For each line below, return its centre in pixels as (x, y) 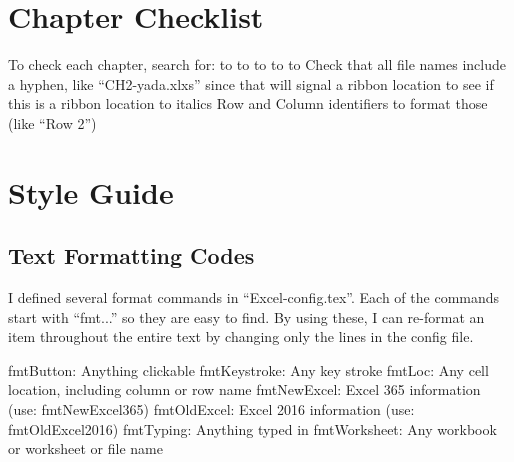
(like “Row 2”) (52, 122)
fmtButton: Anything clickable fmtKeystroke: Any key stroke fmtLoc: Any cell (248, 369)
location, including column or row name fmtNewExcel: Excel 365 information (244, 389)
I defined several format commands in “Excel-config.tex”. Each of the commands (254, 297)
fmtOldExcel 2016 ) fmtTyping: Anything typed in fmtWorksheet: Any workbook (252, 428)
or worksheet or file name (85, 448)
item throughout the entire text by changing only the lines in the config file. (241, 336)
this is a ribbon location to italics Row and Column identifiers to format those (248, 103)
